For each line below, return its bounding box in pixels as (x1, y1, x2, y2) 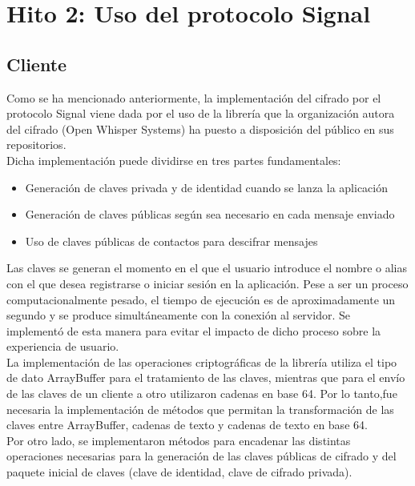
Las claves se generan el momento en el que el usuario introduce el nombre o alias (6, 259, 407, 276)
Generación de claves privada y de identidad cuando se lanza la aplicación (25, 179, 389, 195)
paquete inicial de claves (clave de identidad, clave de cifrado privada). (6, 464, 353, 480)
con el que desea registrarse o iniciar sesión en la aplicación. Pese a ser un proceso (6, 275, 409, 291)
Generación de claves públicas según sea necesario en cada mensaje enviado (25, 206, 395, 223)
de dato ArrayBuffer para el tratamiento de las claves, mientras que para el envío (6, 369, 405, 386)
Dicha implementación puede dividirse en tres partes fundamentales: (6, 151, 341, 168)
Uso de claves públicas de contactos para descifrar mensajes (25, 232, 318, 249)
